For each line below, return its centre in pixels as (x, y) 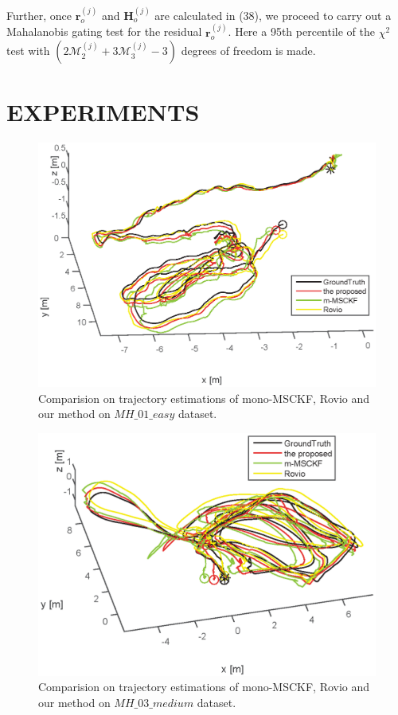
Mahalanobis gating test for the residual (104, 31)
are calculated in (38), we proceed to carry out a (273, 15)
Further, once (39, 15)
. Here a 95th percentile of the (301, 31)
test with (28, 51)
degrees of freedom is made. (248, 51)
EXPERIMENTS (103, 111)
